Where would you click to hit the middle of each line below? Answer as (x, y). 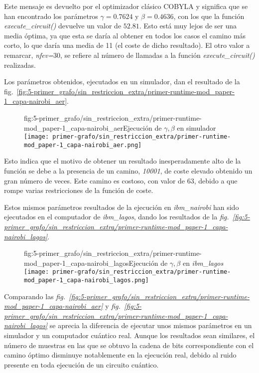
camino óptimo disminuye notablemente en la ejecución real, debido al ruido (120, 355)
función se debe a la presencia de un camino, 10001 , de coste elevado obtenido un (128, 171)
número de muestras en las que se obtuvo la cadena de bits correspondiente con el (129, 345)
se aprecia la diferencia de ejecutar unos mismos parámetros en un (151, 325)
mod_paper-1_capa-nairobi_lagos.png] (86, 280)
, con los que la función (209, 16)
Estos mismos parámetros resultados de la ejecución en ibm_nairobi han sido (122, 207)
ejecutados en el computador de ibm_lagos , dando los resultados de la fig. (117, 217)
